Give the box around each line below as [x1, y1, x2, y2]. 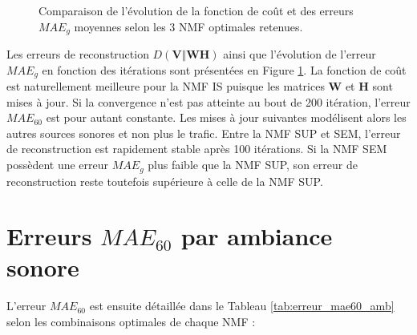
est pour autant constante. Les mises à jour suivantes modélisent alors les [46, 109, 407, 126]
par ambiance [180, 220, 333, 252]
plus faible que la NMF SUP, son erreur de [148, 156, 358, 173]
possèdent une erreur [6, 156, 109, 173]
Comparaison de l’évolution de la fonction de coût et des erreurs [38, 2, 354, 18]
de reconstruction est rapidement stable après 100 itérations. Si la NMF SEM [6, 140, 387, 157]
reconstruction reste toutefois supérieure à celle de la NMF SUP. [6, 172, 323, 189]
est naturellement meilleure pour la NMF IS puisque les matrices [6, 78, 325, 95]
